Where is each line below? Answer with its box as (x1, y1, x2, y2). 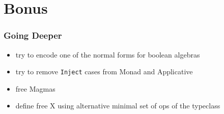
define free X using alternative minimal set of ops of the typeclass (15, 100, 220, 111)
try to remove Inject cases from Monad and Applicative (15, 66, 193, 77)
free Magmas (15, 83, 55, 94)
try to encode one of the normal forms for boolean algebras (15, 49, 200, 60)
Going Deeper (4, 29, 62, 42)
